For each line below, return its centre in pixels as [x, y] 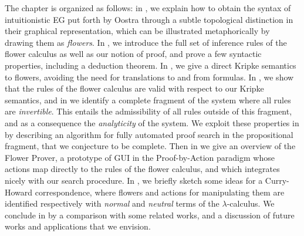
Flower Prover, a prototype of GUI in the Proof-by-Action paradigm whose [140, 157]
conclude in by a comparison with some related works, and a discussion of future [150, 215]
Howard [19, 192]
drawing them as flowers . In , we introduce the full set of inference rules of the [146, 42]
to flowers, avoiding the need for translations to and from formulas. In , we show [149, 77]
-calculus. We [251, 203]
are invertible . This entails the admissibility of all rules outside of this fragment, [148, 111]
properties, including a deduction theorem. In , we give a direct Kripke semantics [151, 65]
